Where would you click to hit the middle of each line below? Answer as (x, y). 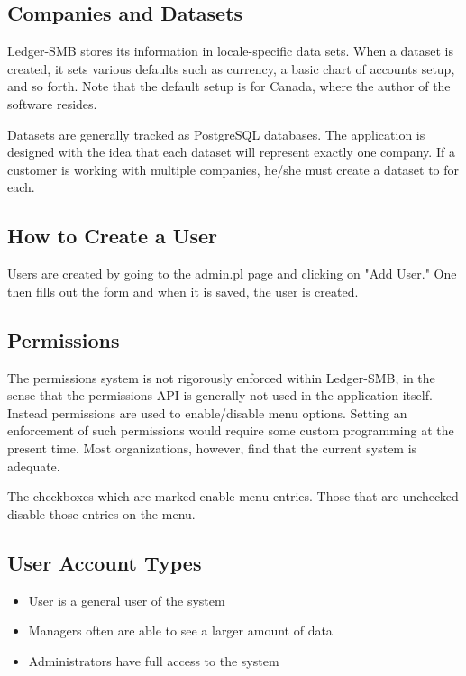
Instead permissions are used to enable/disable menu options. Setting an (207, 412)
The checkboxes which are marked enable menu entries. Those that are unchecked (233, 496)
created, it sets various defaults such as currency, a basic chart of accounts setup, (231, 68)
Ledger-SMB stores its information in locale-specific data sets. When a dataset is (230, 51)
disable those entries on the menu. (101, 513)
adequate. (34, 466)
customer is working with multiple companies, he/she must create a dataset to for (233, 169)
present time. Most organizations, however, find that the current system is (212, 448)
